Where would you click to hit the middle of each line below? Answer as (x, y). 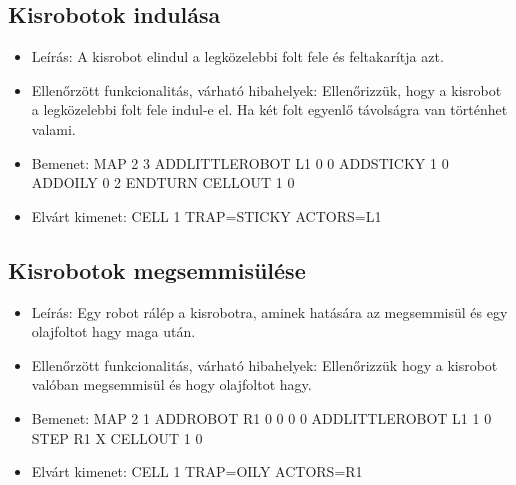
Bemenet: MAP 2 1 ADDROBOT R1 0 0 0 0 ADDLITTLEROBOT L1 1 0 (261, 417)
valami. (53, 128)
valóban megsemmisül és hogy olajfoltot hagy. (171, 384)
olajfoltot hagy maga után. (113, 331)
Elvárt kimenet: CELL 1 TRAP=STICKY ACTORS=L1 (206, 215)
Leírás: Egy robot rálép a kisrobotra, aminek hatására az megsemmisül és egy (269, 311)
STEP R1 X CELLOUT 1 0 (117, 437)
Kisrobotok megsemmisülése (157, 269)
